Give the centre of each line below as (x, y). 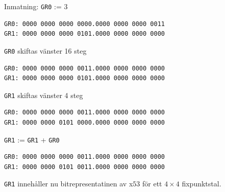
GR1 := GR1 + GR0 (32, 139)
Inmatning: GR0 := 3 (36, 6)
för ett (152, 184)
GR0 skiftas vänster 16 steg (45, 50)
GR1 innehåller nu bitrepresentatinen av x (69, 184)
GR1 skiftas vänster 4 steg (44, 95)
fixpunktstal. (202, 184)
